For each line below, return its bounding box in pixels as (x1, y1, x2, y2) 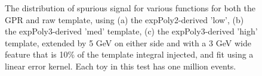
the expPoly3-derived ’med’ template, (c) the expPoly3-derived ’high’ (5, 25, 258, 37)
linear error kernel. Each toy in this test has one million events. (5, 59, 236, 72)
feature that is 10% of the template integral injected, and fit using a (5, 48, 254, 61)
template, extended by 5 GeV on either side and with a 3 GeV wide (5, 36, 251, 49)
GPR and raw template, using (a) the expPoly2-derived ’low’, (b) (5, 13, 244, 26)
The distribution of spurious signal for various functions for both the (5, 2, 255, 14)
